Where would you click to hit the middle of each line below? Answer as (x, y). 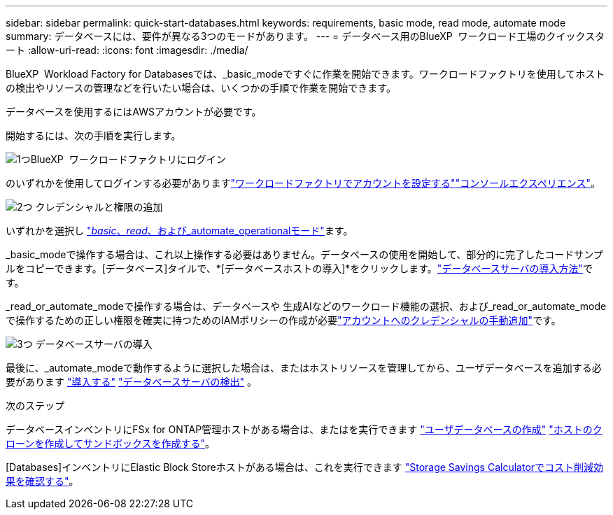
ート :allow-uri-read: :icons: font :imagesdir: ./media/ (127, 50)
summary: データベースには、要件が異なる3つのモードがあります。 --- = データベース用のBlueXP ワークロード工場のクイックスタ (305, 36)
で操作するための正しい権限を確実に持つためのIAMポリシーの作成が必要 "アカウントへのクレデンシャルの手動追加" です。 (283, 320)
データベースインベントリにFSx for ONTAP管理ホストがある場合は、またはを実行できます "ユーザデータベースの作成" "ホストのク (304, 429)
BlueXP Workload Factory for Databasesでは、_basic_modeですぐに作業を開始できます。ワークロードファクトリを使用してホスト (305, 74)
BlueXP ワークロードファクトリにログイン (128, 159)
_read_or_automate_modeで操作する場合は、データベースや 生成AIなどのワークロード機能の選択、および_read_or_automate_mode (306, 306)
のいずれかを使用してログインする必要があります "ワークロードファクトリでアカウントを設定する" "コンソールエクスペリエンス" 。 (303, 183)
